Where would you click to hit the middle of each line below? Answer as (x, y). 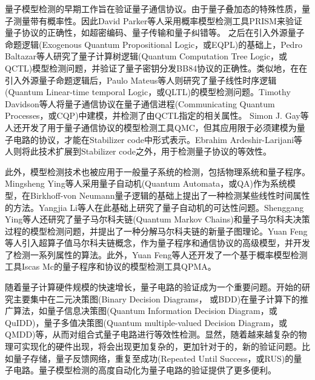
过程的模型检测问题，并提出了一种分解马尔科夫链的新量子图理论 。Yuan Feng (156, 231)
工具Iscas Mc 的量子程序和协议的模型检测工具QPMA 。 (111, 266)
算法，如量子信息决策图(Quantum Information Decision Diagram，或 (145, 311)
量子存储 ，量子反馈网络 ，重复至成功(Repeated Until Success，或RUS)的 (153, 358)
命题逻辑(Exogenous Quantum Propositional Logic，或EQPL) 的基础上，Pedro (154, 44)
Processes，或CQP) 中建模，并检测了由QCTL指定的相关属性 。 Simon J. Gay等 (157, 115)
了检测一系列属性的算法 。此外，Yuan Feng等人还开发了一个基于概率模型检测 (156, 254)
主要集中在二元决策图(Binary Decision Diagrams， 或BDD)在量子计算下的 (157, 298)
